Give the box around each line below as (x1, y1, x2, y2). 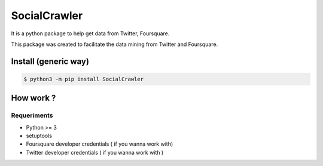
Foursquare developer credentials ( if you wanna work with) (26, 140, 173, 147)
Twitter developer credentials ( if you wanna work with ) (26, 149, 164, 156)
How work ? (11, 93, 56, 103)
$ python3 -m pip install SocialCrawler (23, 75, 144, 82)
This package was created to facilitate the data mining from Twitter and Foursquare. (11, 41, 218, 48)
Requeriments (11, 111, 53, 119)
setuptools (26, 132, 52, 140)
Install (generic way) (11, 56, 90, 66)
